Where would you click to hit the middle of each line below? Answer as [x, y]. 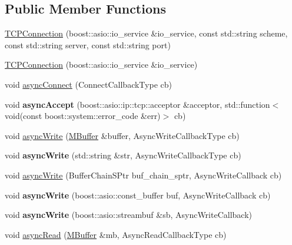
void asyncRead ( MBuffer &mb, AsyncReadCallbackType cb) [116, 234]
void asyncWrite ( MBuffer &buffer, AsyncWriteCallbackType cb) [122, 135]
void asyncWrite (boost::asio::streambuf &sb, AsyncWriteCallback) [128, 215]
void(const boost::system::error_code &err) [83, 116]
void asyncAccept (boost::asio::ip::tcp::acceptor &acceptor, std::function [137, 104]
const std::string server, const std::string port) [88, 44]
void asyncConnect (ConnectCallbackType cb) [88, 84]
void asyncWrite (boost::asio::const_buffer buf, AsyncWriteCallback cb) [138, 195]
